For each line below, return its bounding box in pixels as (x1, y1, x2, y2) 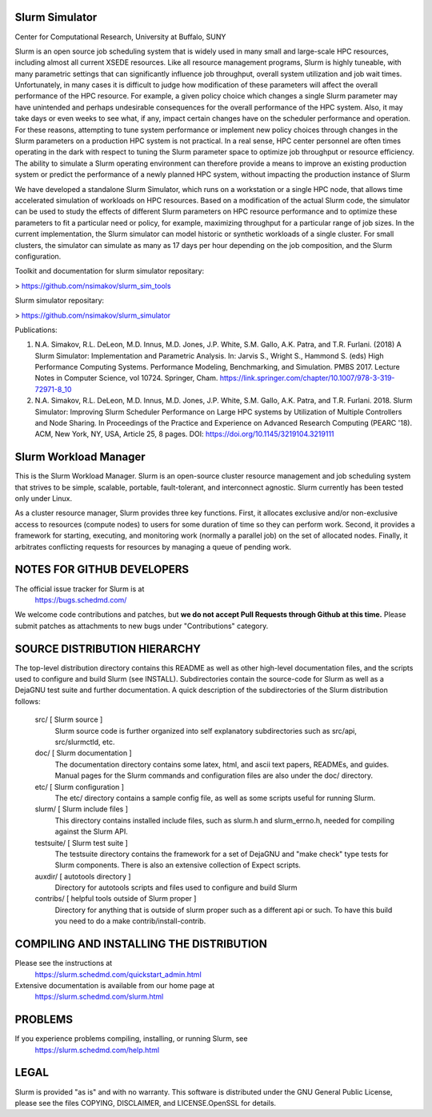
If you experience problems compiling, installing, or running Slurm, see (14, 1034, 248, 1043)
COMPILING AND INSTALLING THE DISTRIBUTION (14, 937, 267, 951)
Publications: (14, 325, 58, 334)
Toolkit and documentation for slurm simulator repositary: (14, 266, 204, 276)
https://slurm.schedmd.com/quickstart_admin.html (34, 969, 202, 979)
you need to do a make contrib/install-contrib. (54, 916, 206, 926)
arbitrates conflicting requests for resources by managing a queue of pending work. (14, 542, 292, 551)
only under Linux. (14, 494, 72, 503)
